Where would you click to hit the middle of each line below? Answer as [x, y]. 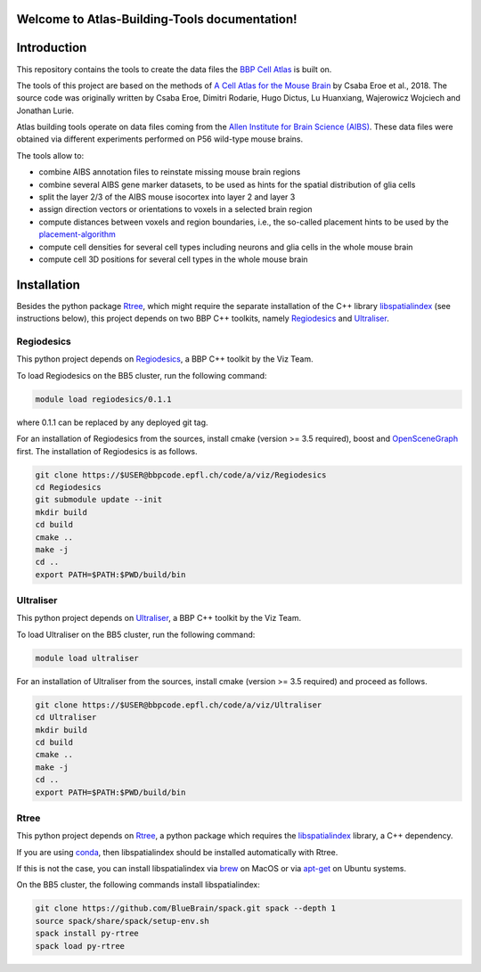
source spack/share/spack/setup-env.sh [122, 921]
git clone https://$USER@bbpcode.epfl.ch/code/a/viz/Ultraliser [179, 705]
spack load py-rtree [80, 946]
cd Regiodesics [68, 487]
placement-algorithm [77, 234]
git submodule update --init [99, 500]
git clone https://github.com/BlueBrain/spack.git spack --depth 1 [186, 908]
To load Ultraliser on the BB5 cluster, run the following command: [136, 634]
